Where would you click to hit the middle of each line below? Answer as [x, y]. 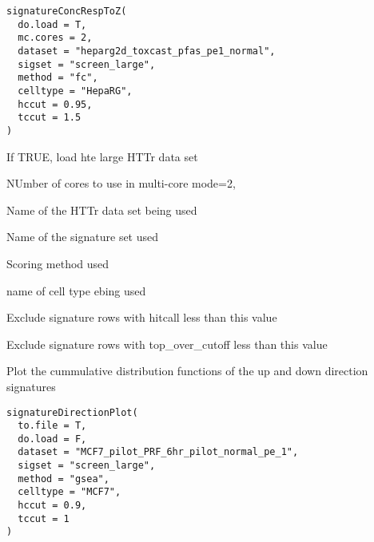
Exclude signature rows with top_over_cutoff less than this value [167, 344]
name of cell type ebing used [76, 290]
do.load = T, [52, 24]
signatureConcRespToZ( [67, 11]
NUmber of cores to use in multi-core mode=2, [121, 183]
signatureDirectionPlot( [72, 412]
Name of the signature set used [83, 237]
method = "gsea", [64, 479]
